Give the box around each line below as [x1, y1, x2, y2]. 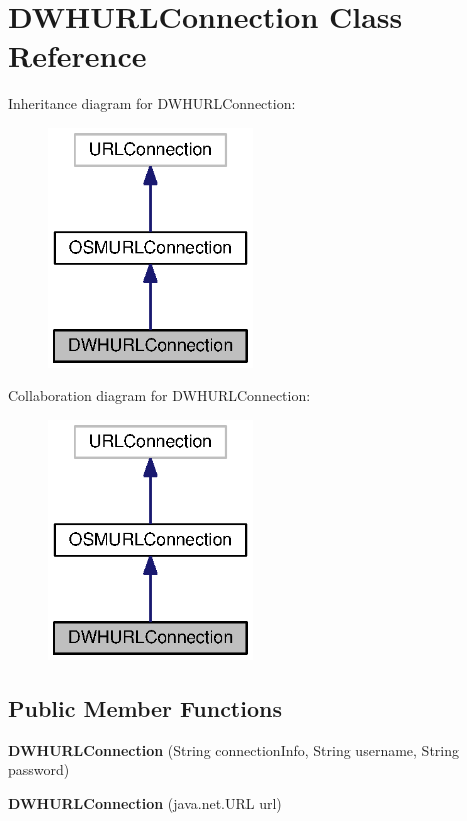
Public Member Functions [8, 693, 282, 724]
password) [8, 759, 70, 780]
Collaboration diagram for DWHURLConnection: [8, 385, 311, 406]
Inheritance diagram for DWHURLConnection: [8, 93, 296, 114]
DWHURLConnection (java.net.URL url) [8, 793, 282, 814]
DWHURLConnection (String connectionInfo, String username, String [8, 739, 459, 760]
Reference [8, 35, 147, 76]
